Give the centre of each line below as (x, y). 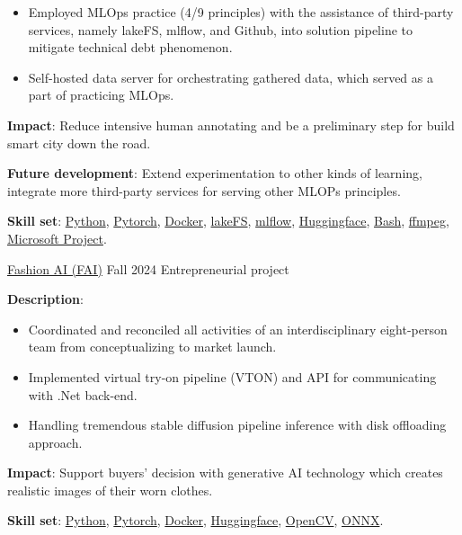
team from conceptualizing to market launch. (152, 347)
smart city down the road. (79, 143)
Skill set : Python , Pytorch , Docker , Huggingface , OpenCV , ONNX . (195, 520)
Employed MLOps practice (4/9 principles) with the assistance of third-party (241, 12)
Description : (45, 299)
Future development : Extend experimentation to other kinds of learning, (215, 173)
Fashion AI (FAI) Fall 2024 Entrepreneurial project (148, 268)
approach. (55, 442)
